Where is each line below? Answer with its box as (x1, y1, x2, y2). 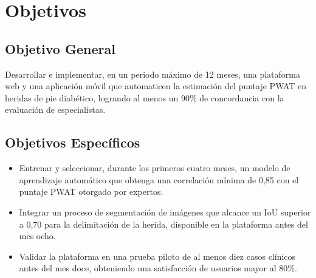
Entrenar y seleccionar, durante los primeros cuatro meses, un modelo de (19, 161, 290, 174)
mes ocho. (19, 229, 56, 242)
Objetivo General (5, 39, 115, 58)
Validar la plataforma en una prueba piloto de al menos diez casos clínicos (19, 249, 296, 262)
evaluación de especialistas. (5, 103, 106, 116)
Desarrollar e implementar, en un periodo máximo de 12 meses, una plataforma (5, 67, 300, 80)
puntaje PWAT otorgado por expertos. (19, 185, 163, 198)
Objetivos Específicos (5, 133, 140, 152)
